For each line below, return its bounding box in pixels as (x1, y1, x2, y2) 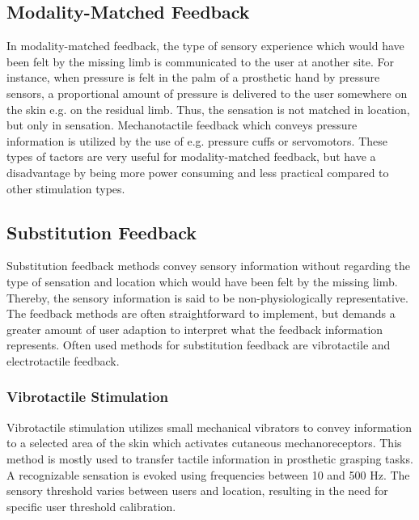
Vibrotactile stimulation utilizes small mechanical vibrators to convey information (6, 418, 412, 435)
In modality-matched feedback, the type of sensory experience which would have (6, 37, 404, 54)
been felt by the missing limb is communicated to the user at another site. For (6, 53, 394, 70)
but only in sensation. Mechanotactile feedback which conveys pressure (6, 116, 358, 133)
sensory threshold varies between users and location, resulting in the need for (6, 482, 388, 499)
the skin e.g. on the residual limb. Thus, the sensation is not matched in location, (6, 100, 410, 117)
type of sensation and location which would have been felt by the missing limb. (6, 273, 398, 290)
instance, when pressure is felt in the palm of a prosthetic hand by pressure (6, 69, 380, 86)
